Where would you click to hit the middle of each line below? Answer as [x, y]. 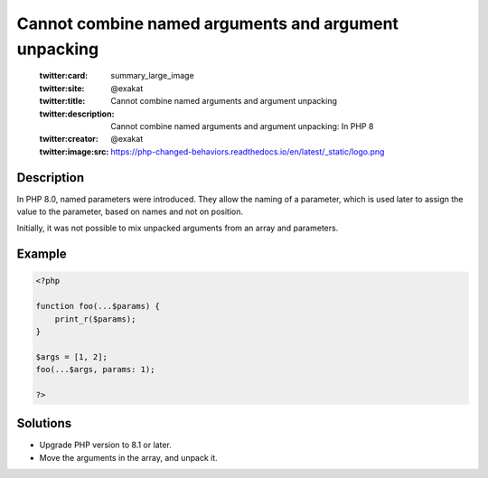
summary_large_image [152, 76]
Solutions [44, 423]
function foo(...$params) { [98, 306]
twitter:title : [62, 101]
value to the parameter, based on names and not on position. [130, 211]
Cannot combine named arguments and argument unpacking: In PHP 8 [242, 126]
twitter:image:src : [74, 151]
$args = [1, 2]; [72, 356]
